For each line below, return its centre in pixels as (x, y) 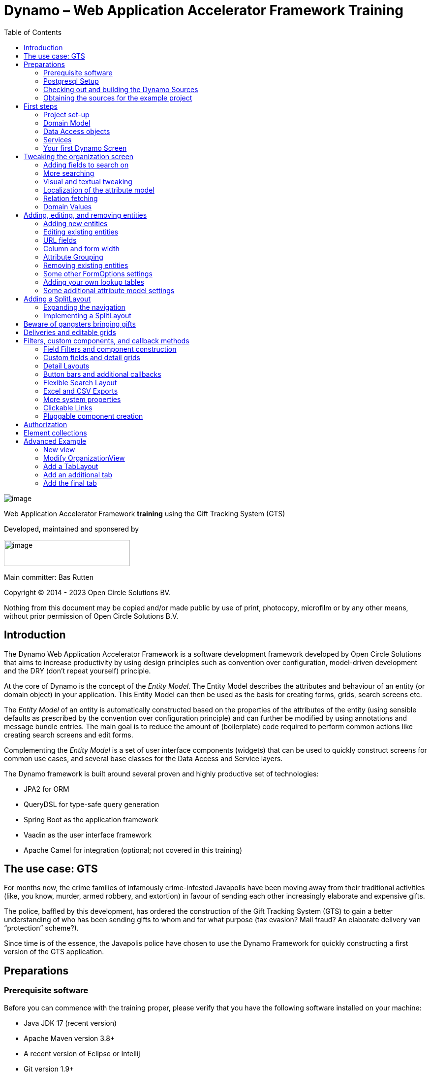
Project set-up (66, 114)
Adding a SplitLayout (57, 299)
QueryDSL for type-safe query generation (92, 804)
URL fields (60, 240)
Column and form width (81, 248)
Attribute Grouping (73, 257)
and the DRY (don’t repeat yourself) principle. (77, 671)
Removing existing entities (86, 265)
